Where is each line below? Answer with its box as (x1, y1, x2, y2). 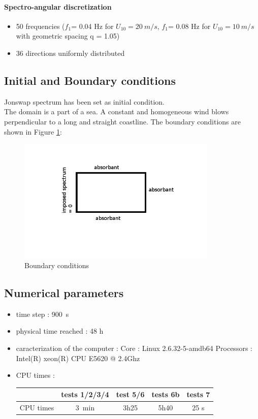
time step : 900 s (16, 308, 69, 319)
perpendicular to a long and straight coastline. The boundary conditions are (4, 116, 241, 126)
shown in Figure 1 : (4, 126, 62, 137)
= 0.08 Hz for (168, 20, 211, 31)
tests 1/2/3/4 (61, 389, 109, 400)
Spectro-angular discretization (4, 1, 112, 12)
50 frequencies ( (16, 20, 65, 31)
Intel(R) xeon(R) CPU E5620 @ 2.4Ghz (16, 352, 140, 363)
